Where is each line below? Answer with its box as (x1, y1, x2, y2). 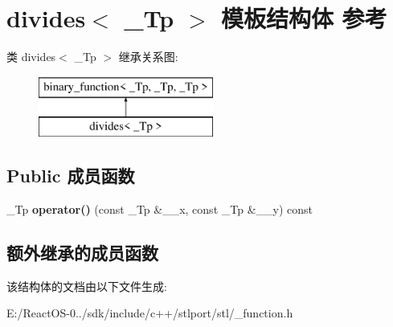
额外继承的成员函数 (6, 240, 158, 265)
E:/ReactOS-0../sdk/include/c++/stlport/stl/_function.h (6, 305, 293, 321)
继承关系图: (118, 48, 178, 65)
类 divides (6, 48, 56, 65)
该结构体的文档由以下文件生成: (6, 277, 167, 294)
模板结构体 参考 (220, 2, 387, 35)
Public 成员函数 (6, 163, 135, 188)
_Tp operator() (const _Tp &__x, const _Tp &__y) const (6, 201, 313, 218)
